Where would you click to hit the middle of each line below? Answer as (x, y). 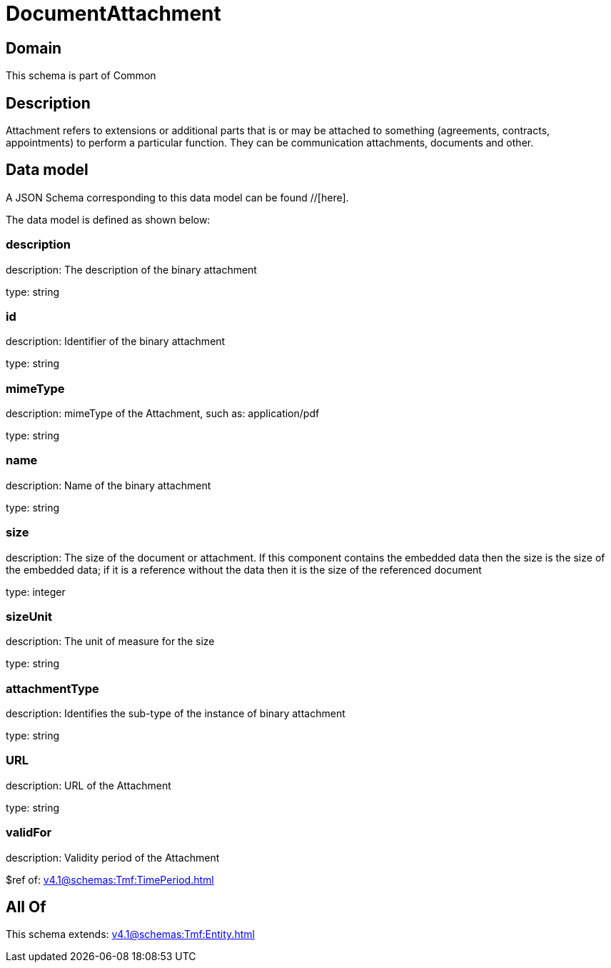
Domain (34, 48)
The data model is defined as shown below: (108, 219)
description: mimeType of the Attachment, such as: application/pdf (163, 414)
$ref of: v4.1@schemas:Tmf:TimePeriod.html (110, 879)
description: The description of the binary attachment (131, 269)
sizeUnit (29, 616)
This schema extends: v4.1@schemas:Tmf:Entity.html (130, 934)
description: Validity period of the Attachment (113, 857)
